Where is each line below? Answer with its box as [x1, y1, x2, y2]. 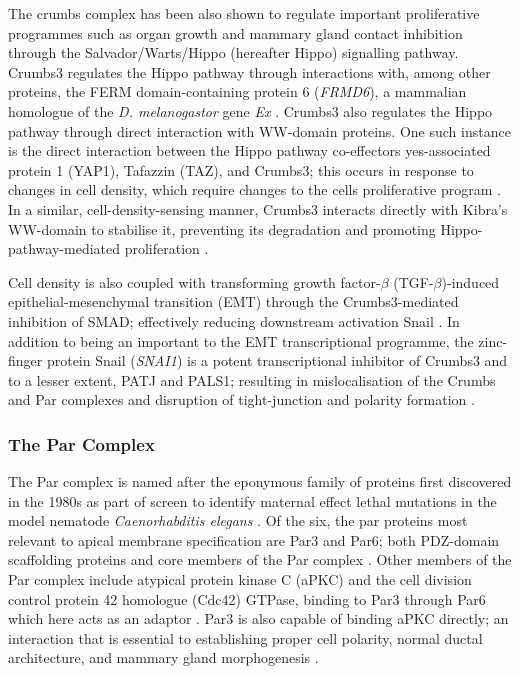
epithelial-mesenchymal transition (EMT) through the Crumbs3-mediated [8, 291, 459, 312]
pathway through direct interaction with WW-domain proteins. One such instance [8, 120, 511, 141]
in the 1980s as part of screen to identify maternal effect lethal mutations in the [8, 490, 497, 511]
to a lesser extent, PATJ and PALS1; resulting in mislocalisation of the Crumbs [8, 369, 496, 390]
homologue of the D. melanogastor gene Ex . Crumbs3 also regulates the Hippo [8, 100, 493, 121]
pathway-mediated [8, 238, 120, 259]
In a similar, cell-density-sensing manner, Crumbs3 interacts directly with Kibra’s [8, 198, 508, 219]
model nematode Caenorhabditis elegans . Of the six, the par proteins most [8, 510, 468, 531]
